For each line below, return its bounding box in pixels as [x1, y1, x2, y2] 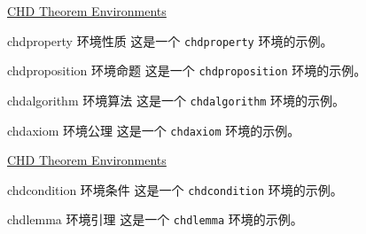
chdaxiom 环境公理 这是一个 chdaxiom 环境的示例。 [7, 121, 300, 139]
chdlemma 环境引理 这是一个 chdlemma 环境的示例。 [7, 210, 303, 229]
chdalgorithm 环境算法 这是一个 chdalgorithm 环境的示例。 [7, 90, 346, 109]
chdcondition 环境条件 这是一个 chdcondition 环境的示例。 [7, 180, 343, 199]
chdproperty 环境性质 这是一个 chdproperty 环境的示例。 [7, 31, 333, 50]
